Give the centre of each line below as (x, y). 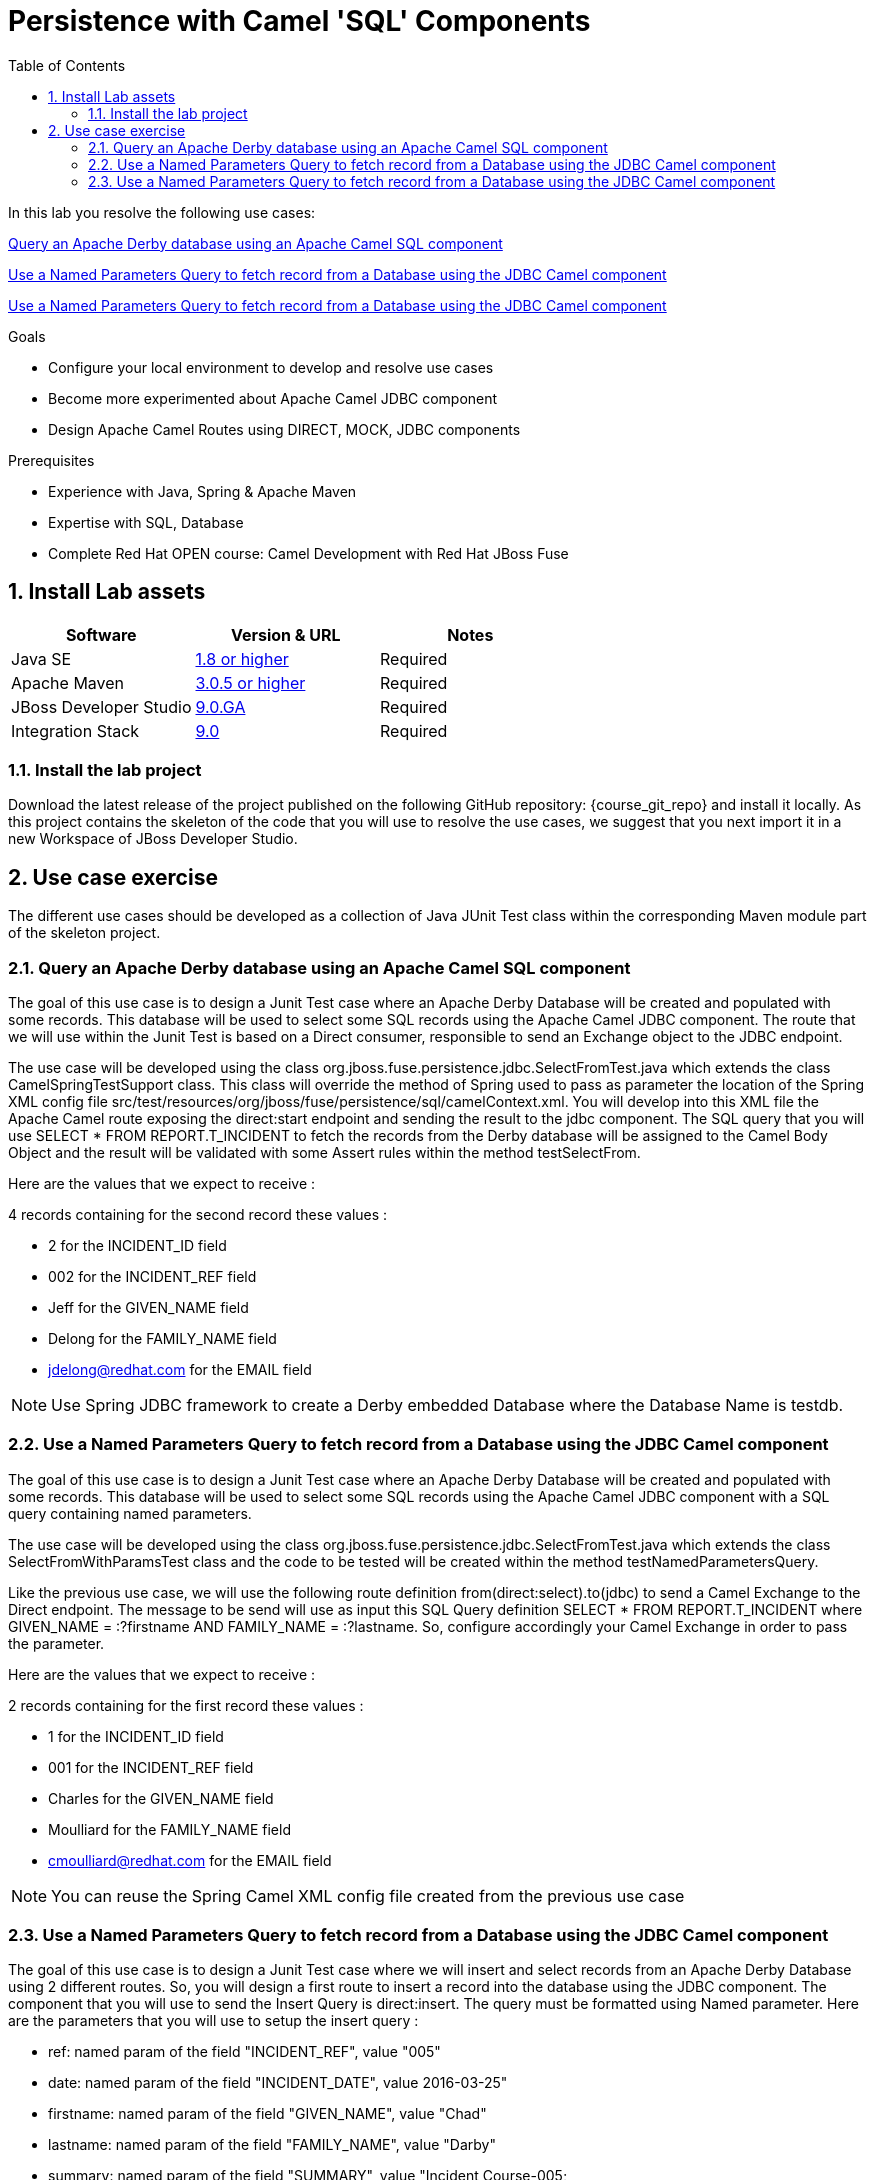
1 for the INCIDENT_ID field (136, 1736)
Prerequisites (51, 460)
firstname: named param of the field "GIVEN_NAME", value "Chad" (267, 2114)
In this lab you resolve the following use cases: (162, 212)
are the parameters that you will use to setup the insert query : (213, 2021)
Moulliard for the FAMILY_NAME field (169, 1829)
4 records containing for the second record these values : (198, 1214)
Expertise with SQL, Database (146, 522)
